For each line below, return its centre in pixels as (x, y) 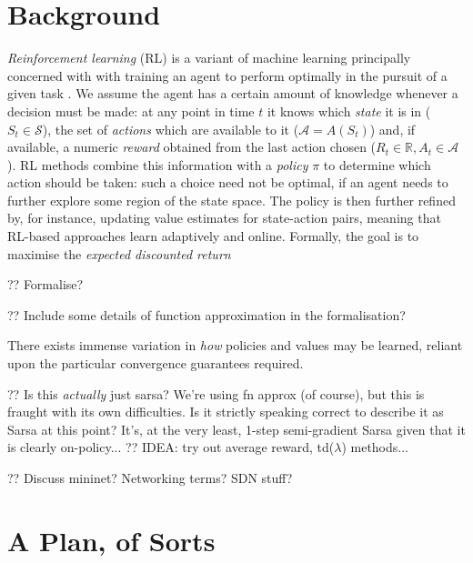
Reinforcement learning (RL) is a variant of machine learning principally (209, 58)
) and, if (392, 129)
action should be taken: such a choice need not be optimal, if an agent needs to (228, 182)
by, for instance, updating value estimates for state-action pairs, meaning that (224, 218)
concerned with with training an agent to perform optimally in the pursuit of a (227, 75)
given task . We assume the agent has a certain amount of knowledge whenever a (233, 93)
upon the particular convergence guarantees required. (156, 363)
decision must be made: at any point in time (131, 111)
